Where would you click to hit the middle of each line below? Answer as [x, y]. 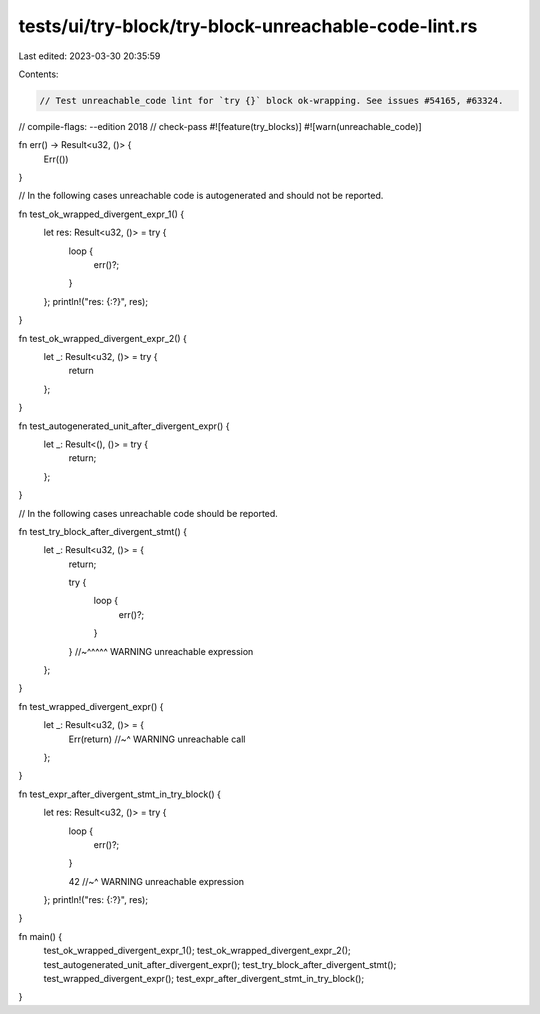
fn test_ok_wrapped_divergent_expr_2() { [102, 338]
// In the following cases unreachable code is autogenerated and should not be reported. [201, 196]
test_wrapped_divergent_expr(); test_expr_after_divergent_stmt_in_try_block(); [204, 979]
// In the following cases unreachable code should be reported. [148, 513]
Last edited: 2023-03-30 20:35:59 [89, 56]
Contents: [38, 74]
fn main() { [40, 936]
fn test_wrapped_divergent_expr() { [91, 706]
